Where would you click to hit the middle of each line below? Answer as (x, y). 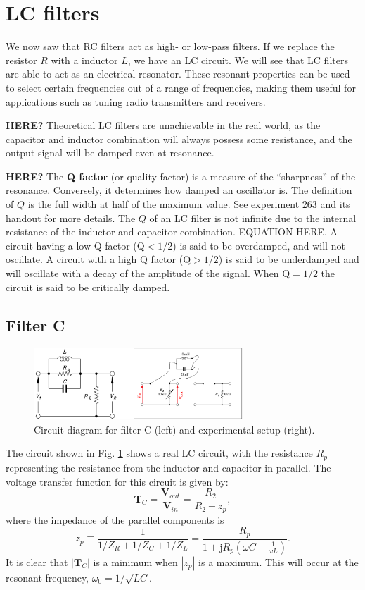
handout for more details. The (71, 217)
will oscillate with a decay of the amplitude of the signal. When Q (148, 273)
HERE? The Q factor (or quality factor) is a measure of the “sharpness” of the (181, 176)
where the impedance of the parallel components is (115, 519)
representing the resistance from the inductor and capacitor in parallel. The (168, 467)
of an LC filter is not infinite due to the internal (253, 217)
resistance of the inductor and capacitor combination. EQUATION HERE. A (172, 232)
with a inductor (84, 60)
